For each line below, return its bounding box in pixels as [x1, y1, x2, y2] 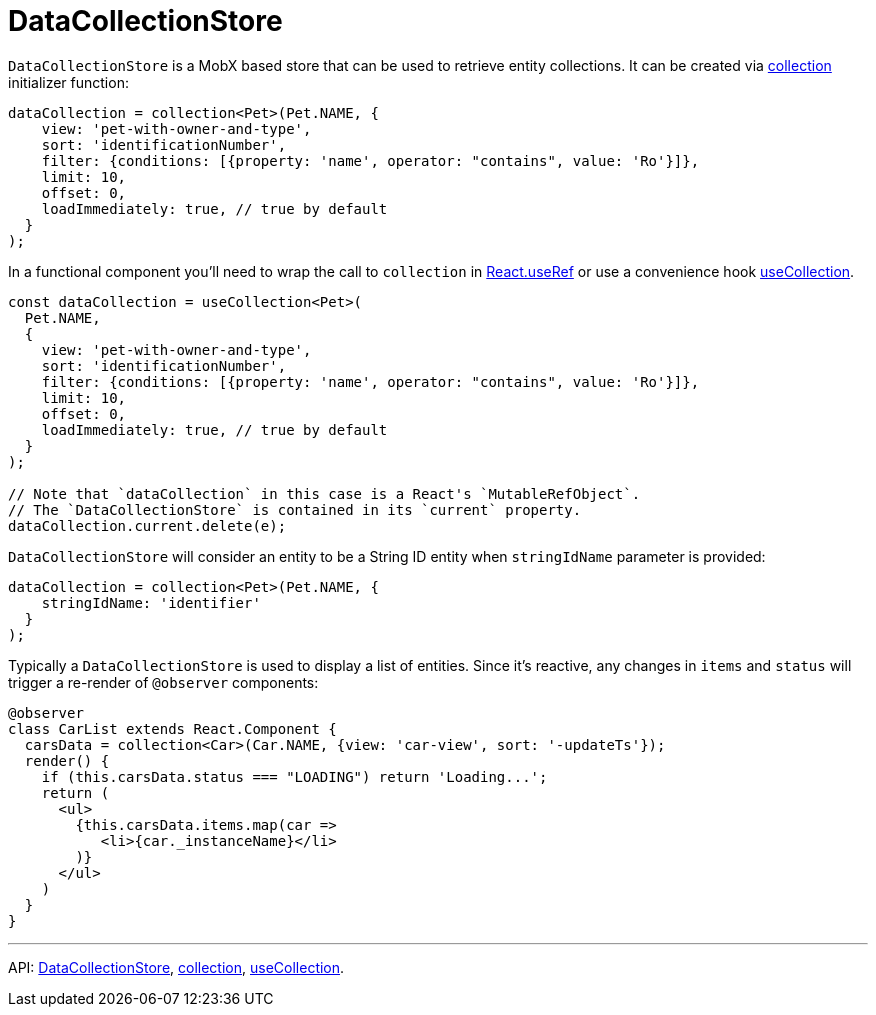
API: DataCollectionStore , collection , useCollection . [8, 958, 345, 976]
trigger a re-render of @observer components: [8, 673, 319, 691]
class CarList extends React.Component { [8, 720, 337, 737]
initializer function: [8, 73, 129, 91]
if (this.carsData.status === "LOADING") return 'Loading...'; [41, 768, 548, 785]
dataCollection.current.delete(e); [8, 517, 287, 534]
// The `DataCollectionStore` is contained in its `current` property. [8, 501, 582, 518]
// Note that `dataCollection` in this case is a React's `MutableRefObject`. [8, 485, 641, 502]
